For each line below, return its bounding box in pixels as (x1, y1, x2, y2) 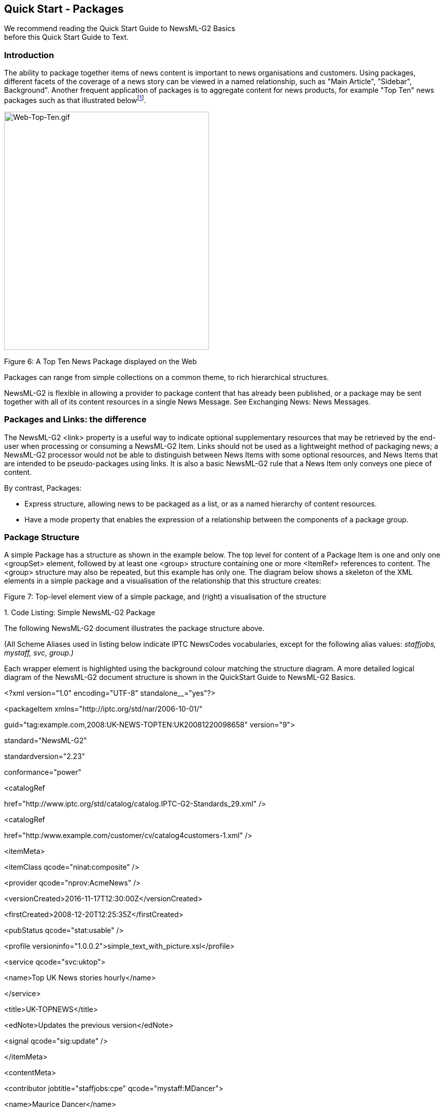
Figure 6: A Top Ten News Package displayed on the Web (4, 357, 197, 366)
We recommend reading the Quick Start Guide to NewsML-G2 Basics (4, 24, 236, 33)
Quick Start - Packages (4, 3, 124, 15)
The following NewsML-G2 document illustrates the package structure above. (4, 624, 265, 633)
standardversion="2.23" (4, 752, 85, 761)
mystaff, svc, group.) (4, 648, 74, 658)
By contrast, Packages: (4, 483, 82, 492)
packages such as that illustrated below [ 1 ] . (4, 94, 146, 105)
